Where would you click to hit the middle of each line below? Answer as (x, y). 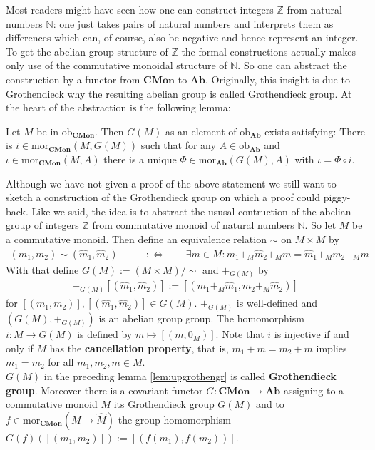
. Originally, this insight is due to (277, 79)
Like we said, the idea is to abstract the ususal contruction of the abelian (191, 211)
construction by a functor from (73, 79)
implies (332, 348)
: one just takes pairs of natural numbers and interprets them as (193, 23)
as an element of (201, 131)
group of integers (42, 225)
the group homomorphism (174, 419)
